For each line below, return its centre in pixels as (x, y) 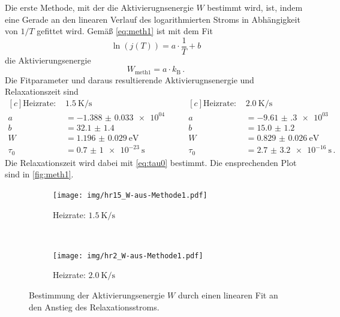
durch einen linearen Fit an (228, 295)
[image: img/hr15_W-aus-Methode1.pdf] (130, 195)
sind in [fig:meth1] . (39, 174)
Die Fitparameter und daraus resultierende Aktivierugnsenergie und (130, 79)
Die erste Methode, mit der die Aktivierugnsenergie (99, 7)
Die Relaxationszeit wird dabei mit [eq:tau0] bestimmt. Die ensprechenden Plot (151, 162)
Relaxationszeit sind (42, 91)
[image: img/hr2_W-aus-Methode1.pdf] (128, 256)
